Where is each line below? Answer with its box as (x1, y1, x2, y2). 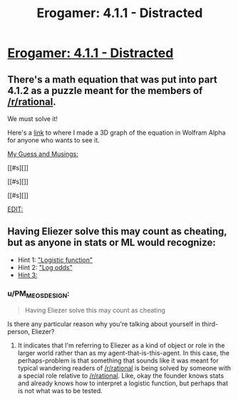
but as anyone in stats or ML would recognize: (7, 236, 216, 249)
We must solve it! (7, 115, 58, 123)
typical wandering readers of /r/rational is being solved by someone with (17, 364, 232, 373)
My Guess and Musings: (7, 150, 78, 158)
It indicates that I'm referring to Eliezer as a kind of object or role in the (17, 341, 225, 350)
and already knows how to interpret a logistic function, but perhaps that (17, 379, 228, 387)
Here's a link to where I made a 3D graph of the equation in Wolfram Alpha (7, 128, 226, 137)
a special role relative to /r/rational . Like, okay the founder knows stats (17, 372, 224, 380)
